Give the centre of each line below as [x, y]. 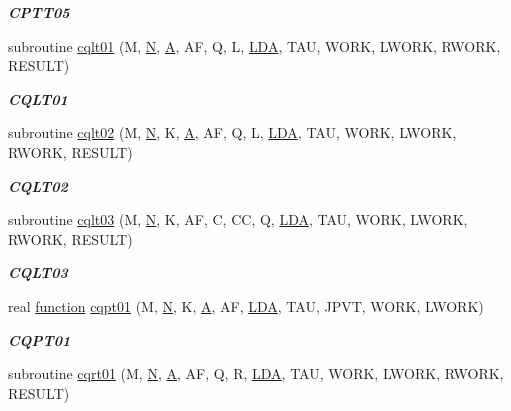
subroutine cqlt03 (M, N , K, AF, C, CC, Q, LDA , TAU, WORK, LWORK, [238, 219]
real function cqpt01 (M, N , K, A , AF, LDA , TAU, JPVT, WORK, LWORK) [246, 305]
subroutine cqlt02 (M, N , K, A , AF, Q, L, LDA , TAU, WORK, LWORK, [232, 132]
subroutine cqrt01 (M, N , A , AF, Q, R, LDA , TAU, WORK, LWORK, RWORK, [256, 373]
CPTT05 [39, 12]
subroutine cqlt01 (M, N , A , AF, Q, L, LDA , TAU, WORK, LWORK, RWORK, [254, 45]
